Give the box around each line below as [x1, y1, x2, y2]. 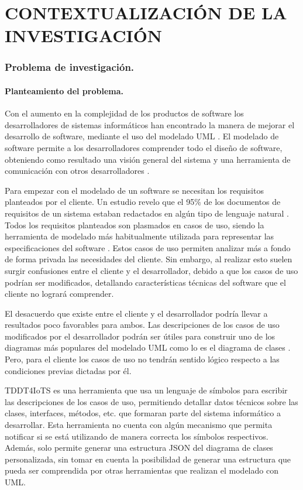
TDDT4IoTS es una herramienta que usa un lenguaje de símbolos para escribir [5, 384, 288, 396]
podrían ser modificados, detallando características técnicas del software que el [5, 276, 286, 288]
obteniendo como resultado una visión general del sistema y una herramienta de [5, 153, 291, 165]
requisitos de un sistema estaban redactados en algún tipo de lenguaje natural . [5, 207, 289, 219]
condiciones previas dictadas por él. [5, 364, 132, 376]
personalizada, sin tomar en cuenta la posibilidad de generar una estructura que [5, 453, 291, 465]
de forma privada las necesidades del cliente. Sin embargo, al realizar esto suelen [5, 253, 292, 265]
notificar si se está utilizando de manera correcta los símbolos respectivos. [5, 430, 268, 442]
